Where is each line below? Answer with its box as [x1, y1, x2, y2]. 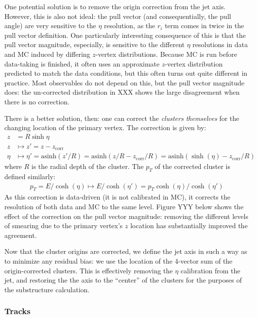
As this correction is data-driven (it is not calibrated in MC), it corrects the [4, 192, 230, 202]
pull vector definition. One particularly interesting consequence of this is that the [4, 30, 246, 40]
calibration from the [180, 265, 240, 275]
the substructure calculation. [4, 284, 90, 294]
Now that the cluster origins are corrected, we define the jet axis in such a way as [4, 246, 247, 256]
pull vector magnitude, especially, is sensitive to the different [4, 39, 185, 50]
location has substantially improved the [130, 220, 248, 231]
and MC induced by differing [4, 49, 90, 59]
